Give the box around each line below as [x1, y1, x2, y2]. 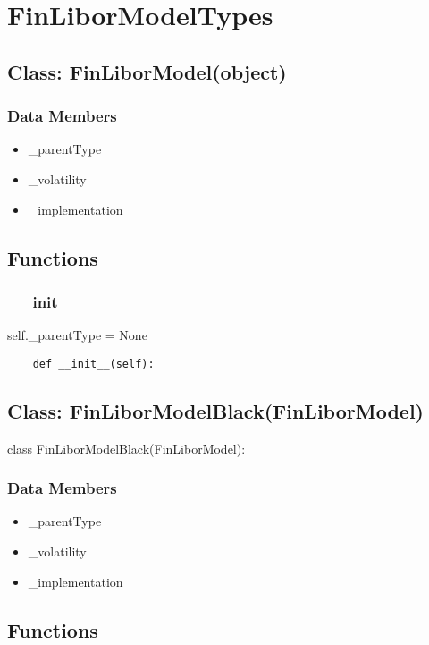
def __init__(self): [32, 357, 155, 370]
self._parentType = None [7, 326, 147, 344]
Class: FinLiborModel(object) [7, 57, 287, 85]
